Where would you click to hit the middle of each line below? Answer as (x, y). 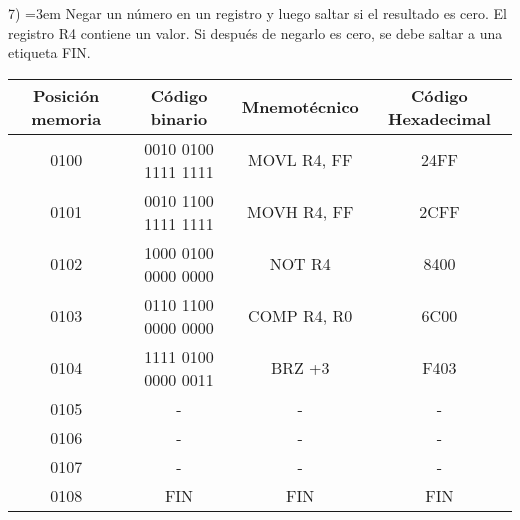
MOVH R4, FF (300, 212)
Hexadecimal (439, 118)
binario (179, 118)
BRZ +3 (300, 368)
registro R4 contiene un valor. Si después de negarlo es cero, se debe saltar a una (255, 32)
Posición (66, 95)
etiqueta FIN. (49, 52)
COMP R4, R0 (300, 316)
